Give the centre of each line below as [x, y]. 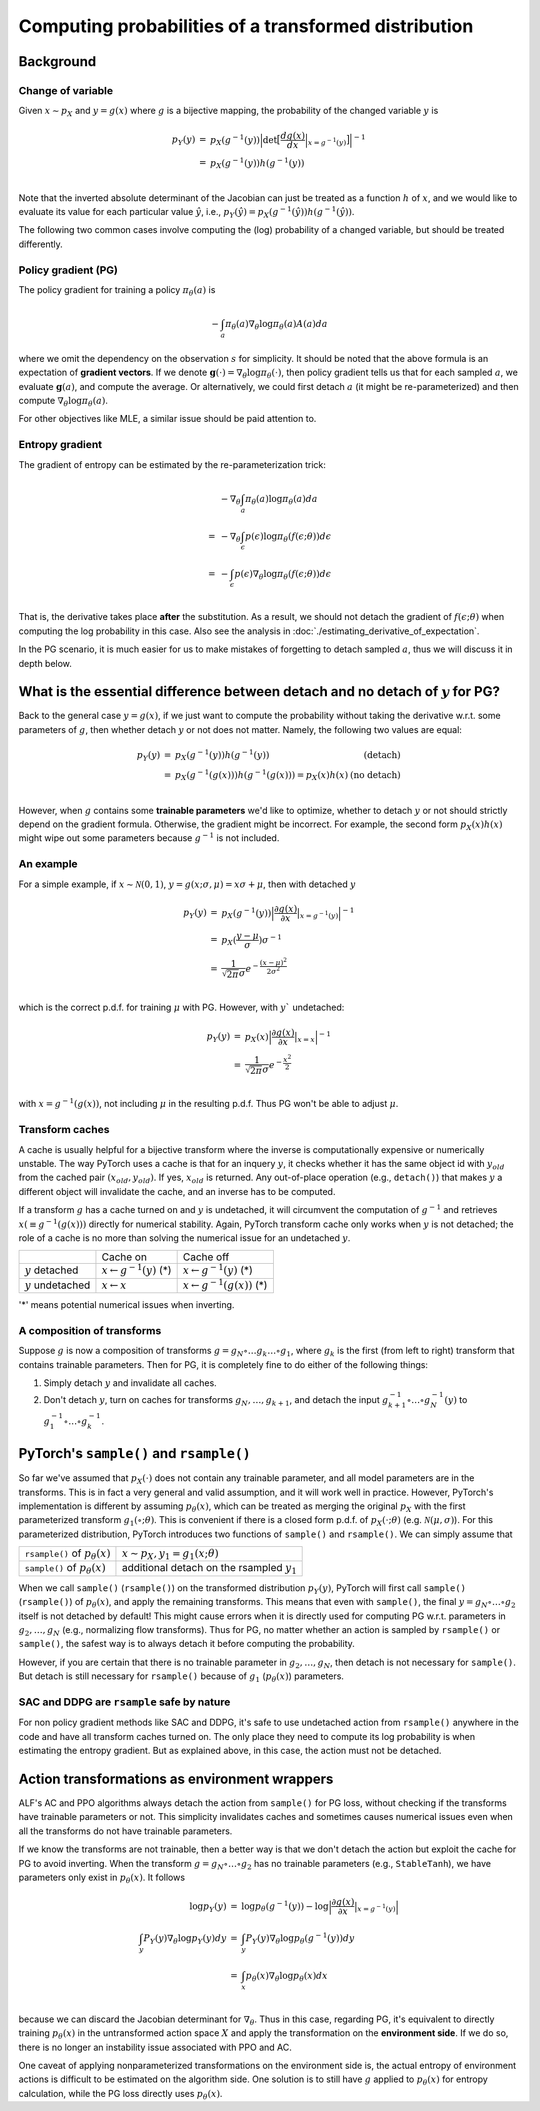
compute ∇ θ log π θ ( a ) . [63, 402]
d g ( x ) [293, 135]
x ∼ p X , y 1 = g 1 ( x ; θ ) [170, 1554]
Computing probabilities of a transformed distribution [246, 26]
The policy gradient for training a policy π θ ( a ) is [117, 291]
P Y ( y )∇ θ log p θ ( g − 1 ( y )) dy [300, 1938]
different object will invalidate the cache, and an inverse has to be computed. [177, 1191]
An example [48, 864]
